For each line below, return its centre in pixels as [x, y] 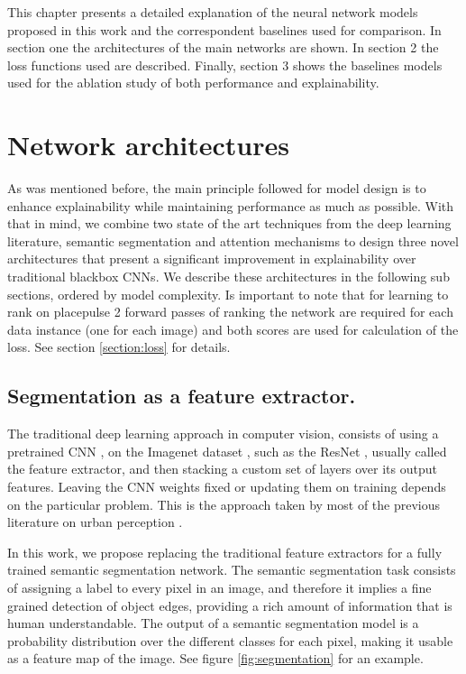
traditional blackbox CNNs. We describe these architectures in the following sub [228, 277]
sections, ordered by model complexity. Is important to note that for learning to [228, 294]
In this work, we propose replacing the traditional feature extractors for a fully [225, 552]
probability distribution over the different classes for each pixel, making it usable [230, 640]
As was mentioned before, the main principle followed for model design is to [217, 188]
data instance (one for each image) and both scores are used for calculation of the [233, 329]
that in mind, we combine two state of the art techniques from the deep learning [229, 223]
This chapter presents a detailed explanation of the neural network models [213, 12]
